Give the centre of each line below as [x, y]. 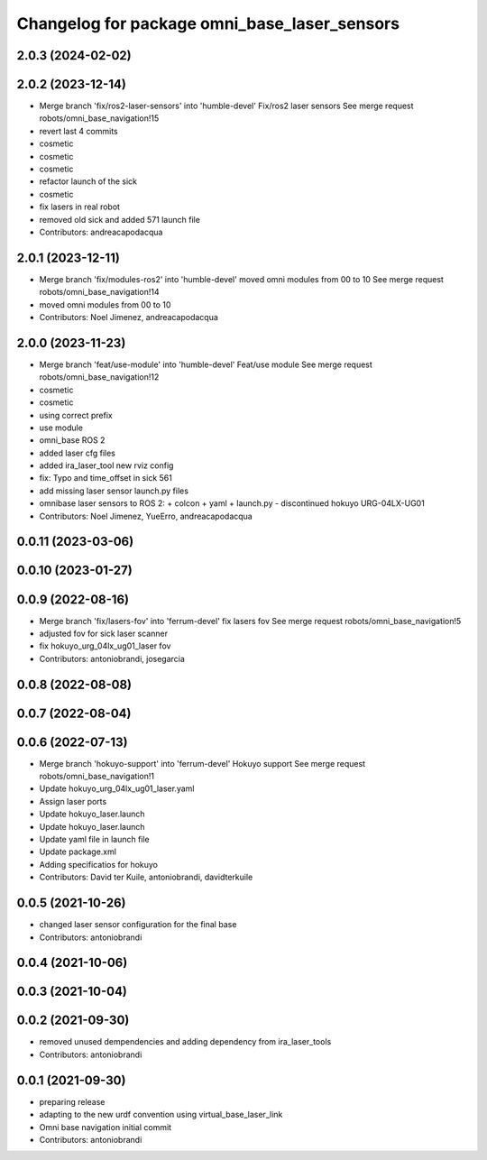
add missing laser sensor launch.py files [114, 491]
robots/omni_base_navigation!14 [99, 292]
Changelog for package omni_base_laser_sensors [208, 23]
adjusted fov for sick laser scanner [104, 633]
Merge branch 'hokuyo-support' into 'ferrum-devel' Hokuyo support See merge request [202, 763]
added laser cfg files [78, 453]
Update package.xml [78, 852]
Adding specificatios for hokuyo [98, 864]
